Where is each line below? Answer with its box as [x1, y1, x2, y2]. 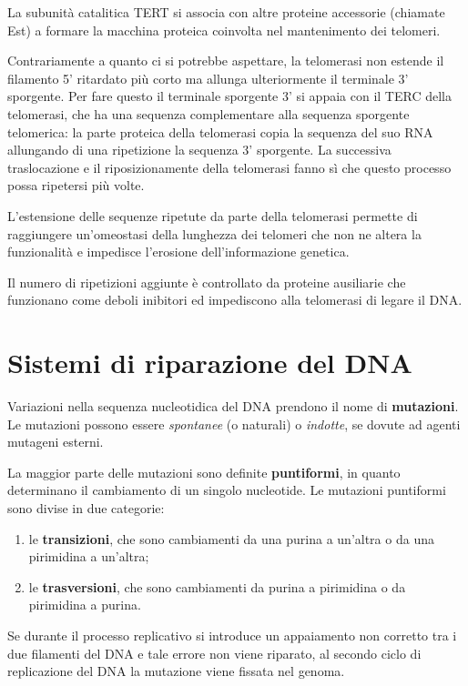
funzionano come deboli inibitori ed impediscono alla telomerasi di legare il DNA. [7, 290, 463, 309]
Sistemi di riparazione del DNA [7, 344, 412, 381]
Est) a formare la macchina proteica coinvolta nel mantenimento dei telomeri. [7, 20, 441, 39]
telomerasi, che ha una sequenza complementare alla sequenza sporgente [7, 104, 410, 123]
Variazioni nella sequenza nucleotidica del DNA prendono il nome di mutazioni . [7, 397, 459, 416]
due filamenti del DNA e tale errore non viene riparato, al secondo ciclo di [7, 643, 422, 662]
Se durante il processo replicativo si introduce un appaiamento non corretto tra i [7, 625, 457, 644]
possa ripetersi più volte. [7, 176, 145, 195]
